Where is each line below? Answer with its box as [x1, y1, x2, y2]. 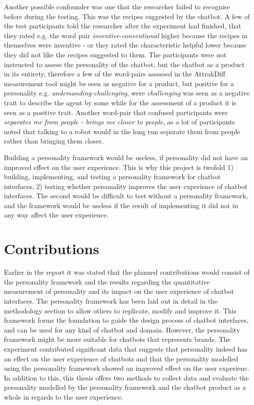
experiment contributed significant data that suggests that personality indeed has [4, 343, 248, 354]
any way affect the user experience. [4, 210, 109, 220]
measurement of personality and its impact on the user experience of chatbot [4, 286, 234, 296]
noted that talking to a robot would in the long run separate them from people [4, 126, 240, 136]
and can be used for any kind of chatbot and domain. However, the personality [4, 324, 240, 334]
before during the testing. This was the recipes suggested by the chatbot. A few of [4, 11, 250, 21]
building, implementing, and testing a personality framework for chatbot [4, 171, 221, 182]
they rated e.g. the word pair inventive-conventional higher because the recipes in [4, 30, 248, 40]
